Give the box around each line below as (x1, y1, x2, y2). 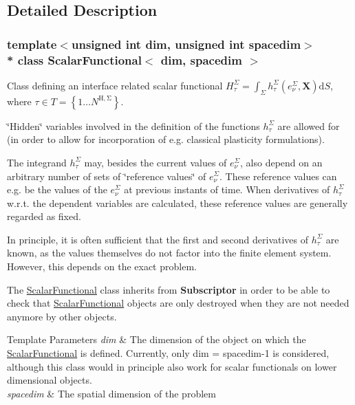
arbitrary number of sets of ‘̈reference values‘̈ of (7, 168, 206, 183)
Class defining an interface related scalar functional (7, 78, 223, 92)
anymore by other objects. (7, 309, 117, 323)
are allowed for (277, 118, 340, 133)
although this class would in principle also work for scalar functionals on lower (7, 359, 337, 373)
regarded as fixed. (7, 209, 81, 223)
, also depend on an (240, 155, 323, 169)
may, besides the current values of (84, 155, 227, 169)
